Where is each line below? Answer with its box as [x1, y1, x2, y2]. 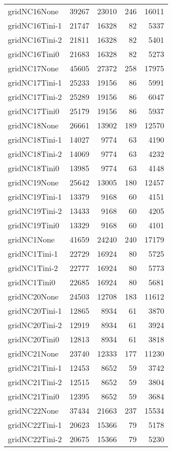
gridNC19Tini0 [8, 219, 59, 231]
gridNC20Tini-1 [8, 305, 62, 316]
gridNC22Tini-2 [8, 433, 62, 445]
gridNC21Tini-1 [8, 362, 62, 373]
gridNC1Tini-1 [8, 248, 58, 259]
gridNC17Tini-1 [8, 77, 62, 88]
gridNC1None [8, 234, 55, 245]
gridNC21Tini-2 [8, 376, 62, 388]
